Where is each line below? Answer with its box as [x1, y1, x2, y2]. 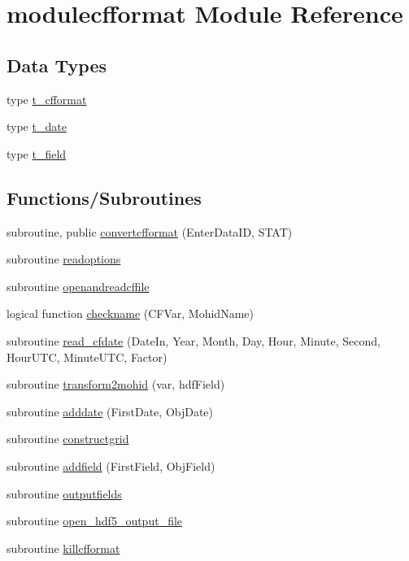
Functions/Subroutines [7, 185, 202, 210]
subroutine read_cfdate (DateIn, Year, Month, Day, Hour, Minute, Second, [7, 332, 381, 349]
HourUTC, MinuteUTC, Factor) [7, 348, 168, 365]
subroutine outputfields [7, 485, 122, 502]
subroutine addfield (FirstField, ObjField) [7, 457, 215, 474]
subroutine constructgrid [7, 430, 129, 447]
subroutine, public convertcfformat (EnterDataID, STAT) [7, 223, 293, 240]
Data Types [7, 52, 107, 77]
